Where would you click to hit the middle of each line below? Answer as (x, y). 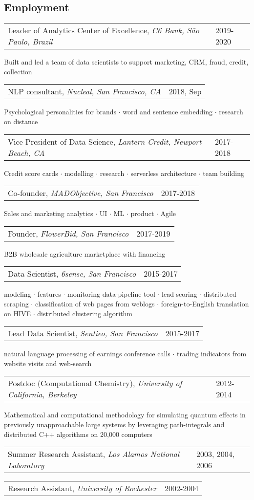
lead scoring (180, 294)
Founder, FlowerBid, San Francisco (68, 233)
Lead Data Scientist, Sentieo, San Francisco (83, 333)
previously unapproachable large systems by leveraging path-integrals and (114, 424)
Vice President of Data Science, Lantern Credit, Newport (105, 141)
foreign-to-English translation (205, 303)
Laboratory (26, 465)
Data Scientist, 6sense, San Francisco (72, 274)
